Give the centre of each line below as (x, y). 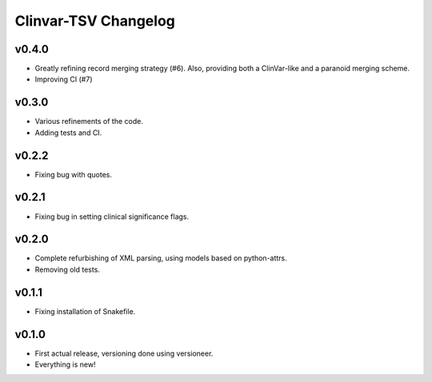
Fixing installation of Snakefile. (85, 311)
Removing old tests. (67, 269)
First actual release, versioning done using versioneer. (124, 353)
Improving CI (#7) (64, 79)
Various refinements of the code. (89, 121)
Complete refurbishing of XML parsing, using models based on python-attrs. (161, 258)
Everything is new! (65, 364)
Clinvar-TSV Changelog (95, 21)
